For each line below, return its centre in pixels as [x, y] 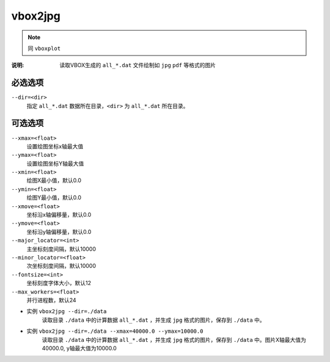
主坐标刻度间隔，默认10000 [61, 249]
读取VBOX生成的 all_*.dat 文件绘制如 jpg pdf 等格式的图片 [138, 65]
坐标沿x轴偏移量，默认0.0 [59, 215]
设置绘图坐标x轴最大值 [55, 146]
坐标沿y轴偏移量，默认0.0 [59, 231]
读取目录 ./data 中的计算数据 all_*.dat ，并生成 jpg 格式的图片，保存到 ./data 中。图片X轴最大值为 [174, 339]
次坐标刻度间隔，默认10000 [61, 266]
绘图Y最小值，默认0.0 [54, 198]
